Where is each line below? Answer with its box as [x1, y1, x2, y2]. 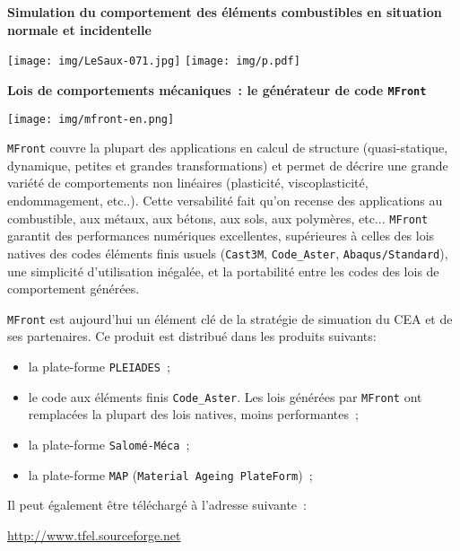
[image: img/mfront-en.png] [7, 112, 175, 126]
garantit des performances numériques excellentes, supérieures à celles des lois [7, 226, 435, 245]
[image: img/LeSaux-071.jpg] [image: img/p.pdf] [7, 55, 300, 68]
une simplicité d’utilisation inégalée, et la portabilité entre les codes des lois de [7, 261, 439, 280]
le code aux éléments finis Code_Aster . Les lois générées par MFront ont [28, 387, 422, 406]
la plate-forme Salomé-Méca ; [28, 434, 190, 453]
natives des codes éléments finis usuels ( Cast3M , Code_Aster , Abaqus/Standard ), [7, 243, 448, 262]
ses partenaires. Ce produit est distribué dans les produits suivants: [7, 327, 377, 345]
